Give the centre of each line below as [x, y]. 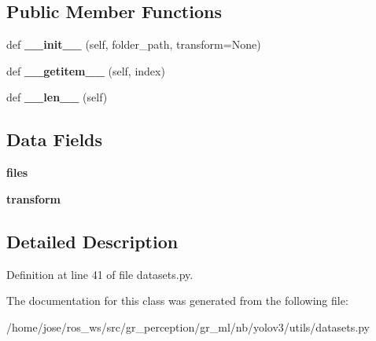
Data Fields [55, 139]
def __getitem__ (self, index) [86, 70]
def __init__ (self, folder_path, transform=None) [134, 44]
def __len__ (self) [57, 97]
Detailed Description [92, 241]
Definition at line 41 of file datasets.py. [100, 274]
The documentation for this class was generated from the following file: [177, 301]
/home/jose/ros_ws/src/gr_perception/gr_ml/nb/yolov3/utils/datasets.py [188, 326]
